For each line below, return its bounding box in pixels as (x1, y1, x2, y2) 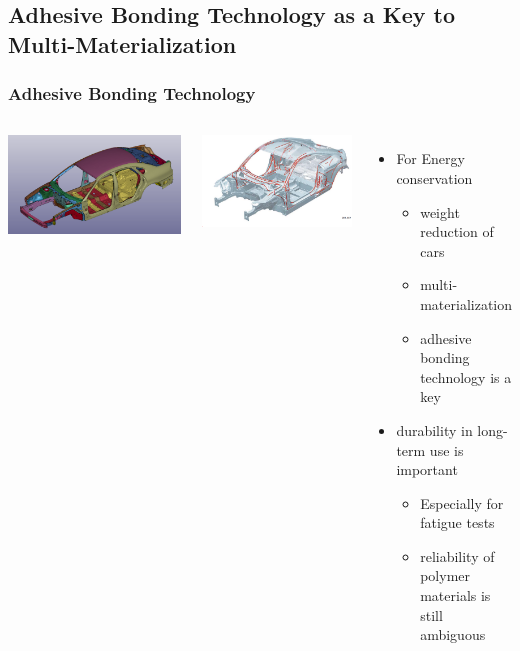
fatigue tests (420, 512, 495, 533)
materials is (420, 585, 491, 606)
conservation (396, 167, 473, 188)
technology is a (420, 366, 512, 387)
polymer (420, 565, 470, 586)
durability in (396, 419, 473, 440)
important (396, 459, 458, 480)
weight (420, 201, 460, 222)
